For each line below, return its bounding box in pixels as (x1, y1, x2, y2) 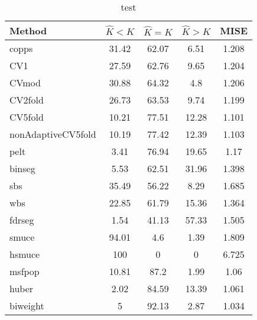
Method (9, 24, 47, 37)
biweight (9, 299, 44, 312)
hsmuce (9, 247, 40, 261)
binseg (9, 161, 35, 175)
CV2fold (9, 93, 44, 106)
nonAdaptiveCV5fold (9, 127, 96, 141)
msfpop (9, 264, 40, 278)
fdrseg (9, 213, 34, 227)
